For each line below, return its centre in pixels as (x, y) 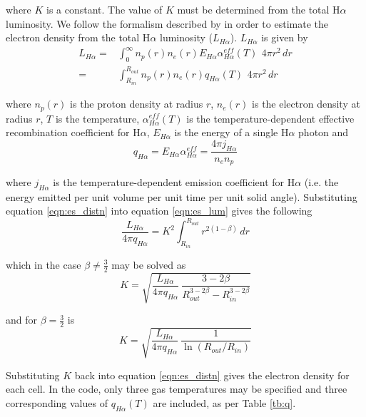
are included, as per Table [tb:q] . (224, 402)
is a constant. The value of (105, 9)
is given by (285, 37)
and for (22, 320)
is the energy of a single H (232, 132)
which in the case (44, 264)
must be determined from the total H (259, 9)
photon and (324, 132)
